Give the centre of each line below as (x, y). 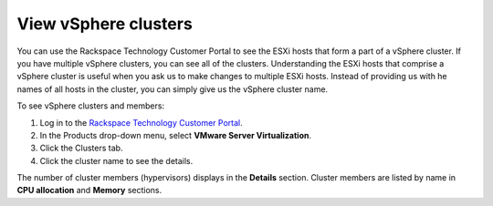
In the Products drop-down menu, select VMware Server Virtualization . (176, 135)
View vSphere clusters (105, 24)
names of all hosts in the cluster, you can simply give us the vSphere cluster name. (173, 89)
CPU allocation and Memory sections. (89, 191)
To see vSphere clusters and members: (90, 106)
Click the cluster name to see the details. (116, 160)
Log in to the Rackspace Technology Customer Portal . (142, 122)
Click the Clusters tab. (81, 148)
